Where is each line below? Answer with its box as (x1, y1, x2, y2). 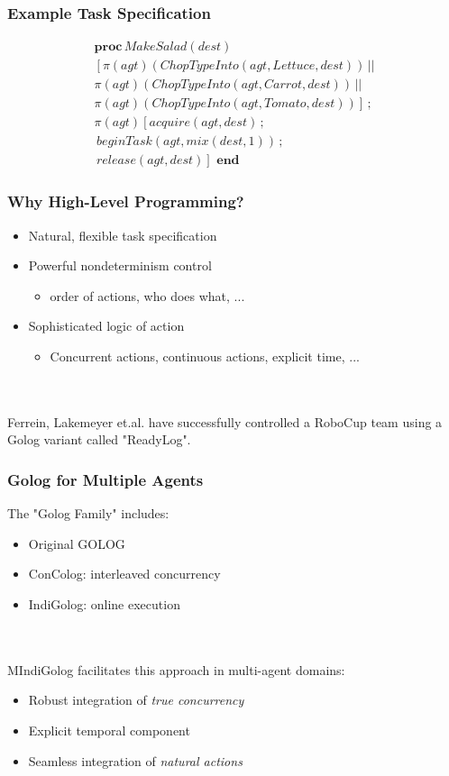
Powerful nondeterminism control (28, 256, 212, 275)
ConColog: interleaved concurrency (28, 564, 221, 583)
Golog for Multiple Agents (7, 468, 204, 490)
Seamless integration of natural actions (28, 751, 243, 770)
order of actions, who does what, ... (50, 286, 245, 305)
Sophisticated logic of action (28, 316, 185, 335)
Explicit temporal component (28, 720, 190, 739)
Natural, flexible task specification (28, 225, 217, 244)
